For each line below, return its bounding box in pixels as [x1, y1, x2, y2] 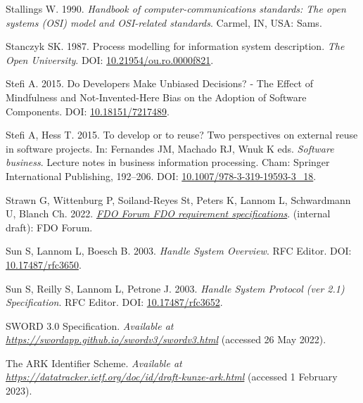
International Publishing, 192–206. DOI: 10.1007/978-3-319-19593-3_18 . [6, 168, 317, 183]
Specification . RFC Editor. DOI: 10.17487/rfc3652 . [6, 295, 223, 309]
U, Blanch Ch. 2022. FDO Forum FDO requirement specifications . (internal [6, 206, 331, 221]
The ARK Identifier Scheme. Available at [6, 355, 182, 370]
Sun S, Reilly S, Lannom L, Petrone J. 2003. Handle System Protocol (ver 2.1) [6, 281, 345, 295]
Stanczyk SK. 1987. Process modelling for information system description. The [6, 39, 345, 53]
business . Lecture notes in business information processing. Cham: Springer [6, 155, 330, 169]
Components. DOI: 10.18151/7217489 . [6, 103, 170, 118]
